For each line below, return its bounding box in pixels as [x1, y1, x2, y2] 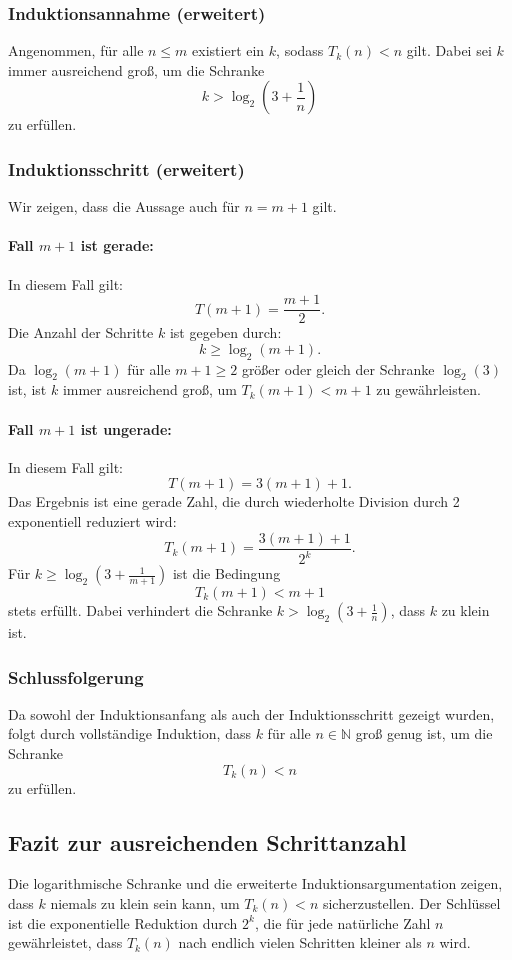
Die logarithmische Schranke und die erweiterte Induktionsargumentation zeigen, [8, 873, 503, 894]
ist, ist [8, 379, 47, 400]
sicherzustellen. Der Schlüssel [322, 893, 501, 914]
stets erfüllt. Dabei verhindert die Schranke [8, 600, 273, 621]
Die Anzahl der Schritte [8, 322, 154, 343]
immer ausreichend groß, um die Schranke [8, 59, 265, 80]
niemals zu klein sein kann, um [50, 893, 240, 914]
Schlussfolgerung [8, 664, 144, 689]
